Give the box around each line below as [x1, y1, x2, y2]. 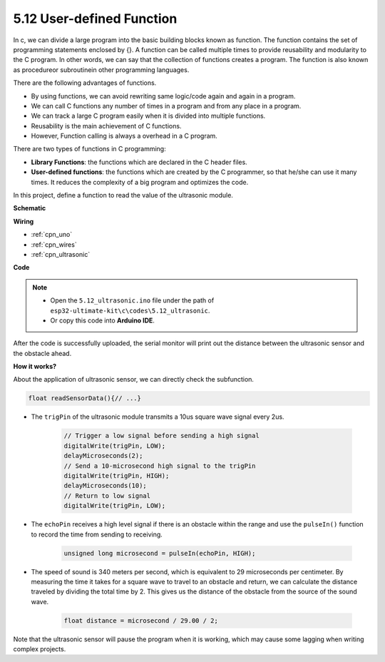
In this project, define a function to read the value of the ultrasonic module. [13, 191, 233, 200]
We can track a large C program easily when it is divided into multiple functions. [31, 111, 266, 121]
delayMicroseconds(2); [63, 452, 143, 460]
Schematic [13, 204, 46, 213]
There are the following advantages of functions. [13, 78, 157, 87]
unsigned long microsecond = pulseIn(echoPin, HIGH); [63, 549, 256, 557]
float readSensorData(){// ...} [28, 394, 142, 402]
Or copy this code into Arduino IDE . [50, 316, 155, 325]
